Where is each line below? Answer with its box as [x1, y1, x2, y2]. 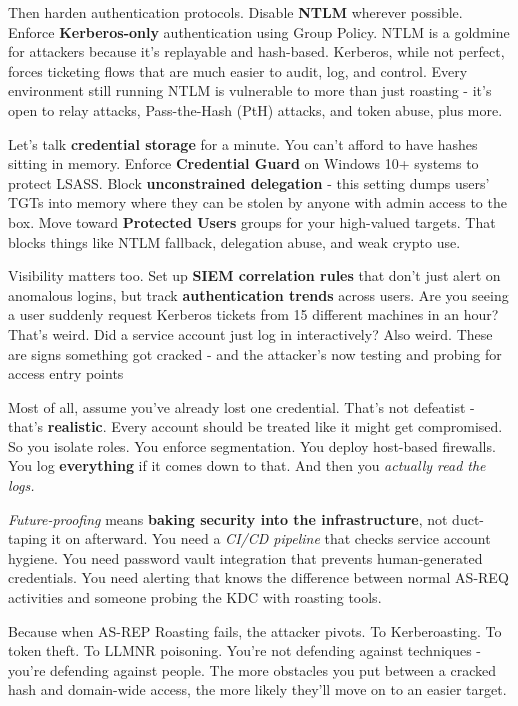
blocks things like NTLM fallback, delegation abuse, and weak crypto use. [8, 231, 461, 252]
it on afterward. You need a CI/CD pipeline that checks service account [51, 528, 491, 549]
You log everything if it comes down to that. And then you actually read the [8, 455, 486, 476]
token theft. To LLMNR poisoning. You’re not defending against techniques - [8, 640, 482, 661]
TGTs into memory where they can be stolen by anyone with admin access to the [8, 192, 507, 213]
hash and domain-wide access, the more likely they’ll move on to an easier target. [8, 679, 507, 700]
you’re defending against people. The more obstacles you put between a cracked [8, 659, 496, 680]
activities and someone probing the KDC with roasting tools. [8, 587, 382, 608]
